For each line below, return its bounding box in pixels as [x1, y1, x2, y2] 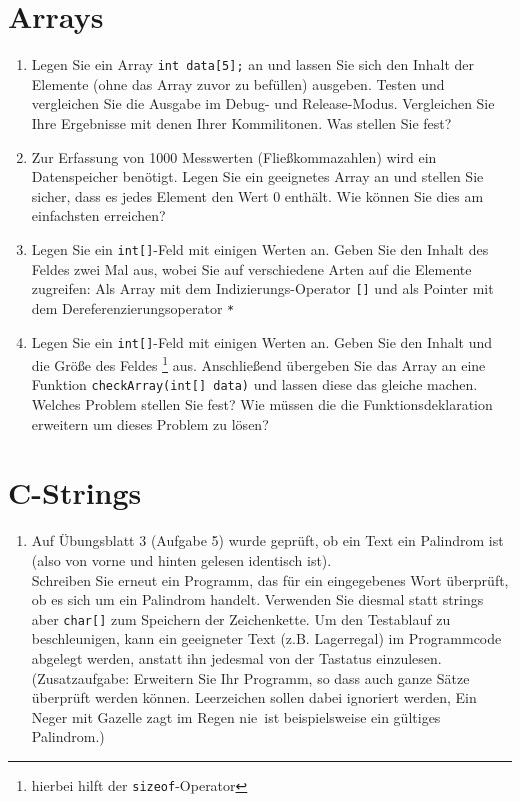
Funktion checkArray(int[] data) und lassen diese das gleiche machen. [31, 374, 478, 395]
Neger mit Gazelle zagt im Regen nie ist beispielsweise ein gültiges [31, 706, 441, 727]
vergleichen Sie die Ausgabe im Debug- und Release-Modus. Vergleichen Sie [31, 93, 495, 114]
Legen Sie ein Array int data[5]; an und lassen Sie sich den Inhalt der [31, 54, 475, 75]
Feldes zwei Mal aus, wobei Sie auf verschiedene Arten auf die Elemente [31, 258, 472, 279]
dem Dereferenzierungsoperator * [31, 297, 235, 318]
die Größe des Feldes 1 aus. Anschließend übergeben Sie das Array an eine [31, 352, 486, 375]
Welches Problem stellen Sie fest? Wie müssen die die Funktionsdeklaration [31, 394, 493, 415]
